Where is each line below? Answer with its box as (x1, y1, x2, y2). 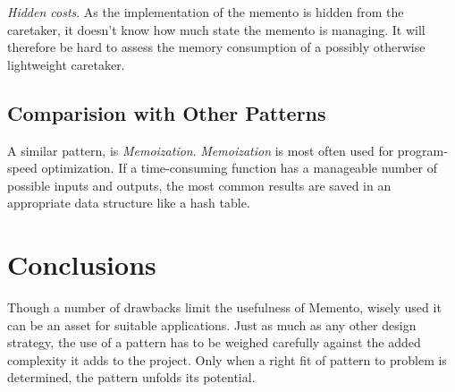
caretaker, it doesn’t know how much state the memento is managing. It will (7, 20, 426, 38)
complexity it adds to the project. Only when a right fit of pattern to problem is (7, 350, 447, 369)
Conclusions (7, 246, 156, 283)
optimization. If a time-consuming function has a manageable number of (41, 158, 437, 177)
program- (397, 141, 448, 159)
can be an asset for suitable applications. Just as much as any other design (7, 315, 417, 334)
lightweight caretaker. (7, 55, 125, 73)
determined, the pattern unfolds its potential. (7, 368, 256, 387)
